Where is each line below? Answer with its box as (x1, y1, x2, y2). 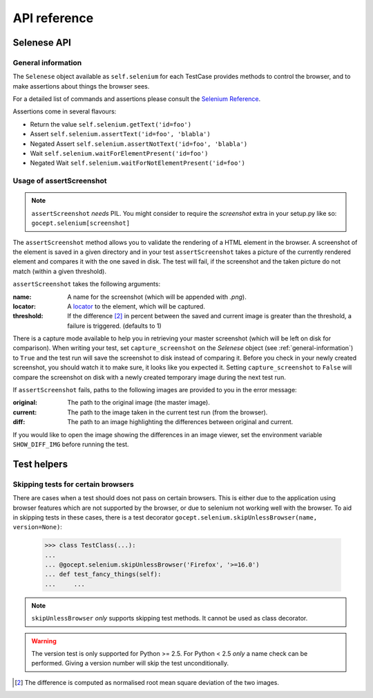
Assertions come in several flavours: (12, 107, 117, 116)
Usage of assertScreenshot (12, 176, 107, 186)
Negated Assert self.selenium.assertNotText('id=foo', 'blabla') (30, 139, 248, 148)
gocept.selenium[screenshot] (31, 219, 131, 228)
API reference (12, 10, 94, 26)
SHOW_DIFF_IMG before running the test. (12, 440, 129, 448)
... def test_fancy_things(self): (44, 571, 162, 578)
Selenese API (12, 37, 72, 48)
